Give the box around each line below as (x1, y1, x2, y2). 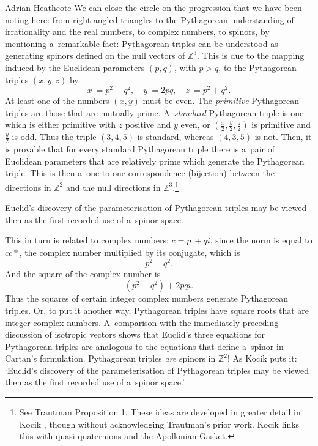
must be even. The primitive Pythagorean (142, 94, 299, 107)
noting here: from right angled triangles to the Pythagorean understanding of (5, 13, 294, 26)
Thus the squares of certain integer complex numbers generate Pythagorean (5, 292, 289, 305)
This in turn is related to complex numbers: (5, 234, 169, 247)
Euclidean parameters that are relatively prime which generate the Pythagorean (5, 154, 305, 167)
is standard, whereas (137, 130, 214, 143)
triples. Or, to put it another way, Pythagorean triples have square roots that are (5, 303, 309, 316)
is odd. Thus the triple (12, 130, 97, 143)
